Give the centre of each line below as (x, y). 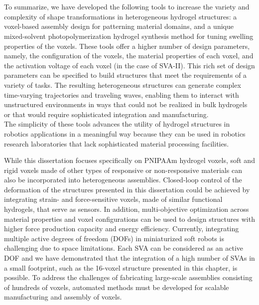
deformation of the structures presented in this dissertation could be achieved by (127, 189)
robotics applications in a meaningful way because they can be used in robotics (125, 133)
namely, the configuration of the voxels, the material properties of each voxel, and (129, 56)
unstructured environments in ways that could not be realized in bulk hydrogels (126, 104)
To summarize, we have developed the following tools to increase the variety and (127, 7)
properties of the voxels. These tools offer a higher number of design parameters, (127, 46)
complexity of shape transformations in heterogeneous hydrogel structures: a (121, 16)
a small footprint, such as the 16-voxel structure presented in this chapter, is (121, 267)
